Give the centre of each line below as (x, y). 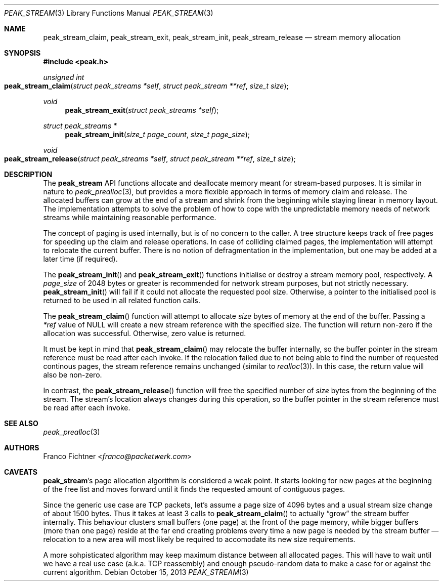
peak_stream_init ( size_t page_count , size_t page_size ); (157, 134)
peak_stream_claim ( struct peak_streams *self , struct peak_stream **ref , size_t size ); (146, 86)
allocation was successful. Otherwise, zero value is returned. (145, 333)
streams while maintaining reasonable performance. (130, 217)
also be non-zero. (73, 375)
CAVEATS (21, 472)
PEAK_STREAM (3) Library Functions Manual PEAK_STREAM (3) (109, 13)
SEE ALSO (21, 423)
